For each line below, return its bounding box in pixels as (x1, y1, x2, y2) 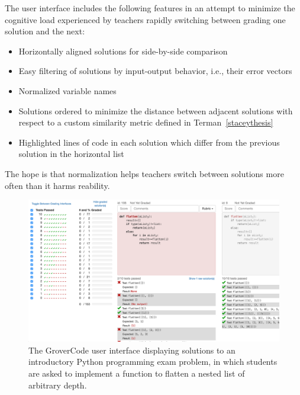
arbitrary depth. (28, 378, 87, 391)
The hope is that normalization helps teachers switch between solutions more (5, 167, 284, 179)
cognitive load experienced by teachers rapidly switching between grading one (5, 13, 286, 25)
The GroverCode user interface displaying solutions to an (28, 343, 236, 356)
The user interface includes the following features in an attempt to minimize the (5, 2, 295, 14)
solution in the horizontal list (18, 147, 124, 160)
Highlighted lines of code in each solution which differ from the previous (18, 136, 280, 148)
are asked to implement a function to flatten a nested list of (28, 367, 245, 380)
